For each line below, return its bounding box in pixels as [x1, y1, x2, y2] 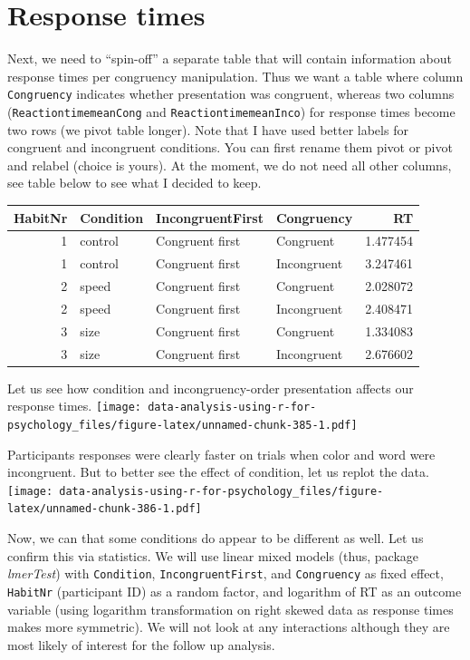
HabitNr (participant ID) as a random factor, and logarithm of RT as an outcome [7, 581, 462, 600]
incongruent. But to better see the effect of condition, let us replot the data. [7, 462, 429, 481]
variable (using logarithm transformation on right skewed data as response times [7, 599, 454, 618]
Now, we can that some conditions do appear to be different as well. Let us [7, 529, 424, 548]
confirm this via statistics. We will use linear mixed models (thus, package [7, 546, 419, 565]
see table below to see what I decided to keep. [7, 173, 262, 192]
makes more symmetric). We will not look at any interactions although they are [7, 617, 450, 636]
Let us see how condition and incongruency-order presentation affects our [7, 378, 414, 397]
